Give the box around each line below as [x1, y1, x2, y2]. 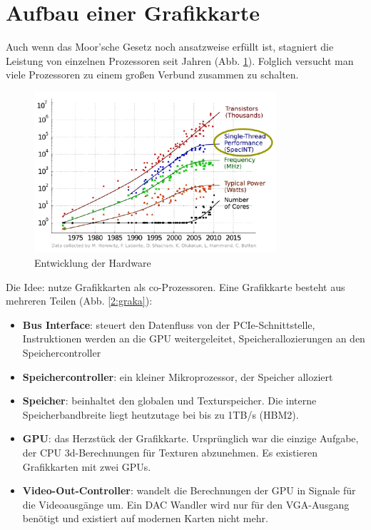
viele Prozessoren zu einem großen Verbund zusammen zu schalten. [6, 67, 299, 82]
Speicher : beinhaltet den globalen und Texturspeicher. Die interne [22, 393, 317, 408]
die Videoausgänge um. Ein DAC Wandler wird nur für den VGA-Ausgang [22, 496, 350, 511]
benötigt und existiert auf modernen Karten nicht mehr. [22, 511, 268, 526]
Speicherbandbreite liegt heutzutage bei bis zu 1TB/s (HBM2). [22, 407, 299, 422]
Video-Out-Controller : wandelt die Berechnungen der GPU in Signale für [22, 483, 356, 498]
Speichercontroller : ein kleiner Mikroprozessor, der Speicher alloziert [22, 369, 333, 384]
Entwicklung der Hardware [34, 255, 151, 270]
